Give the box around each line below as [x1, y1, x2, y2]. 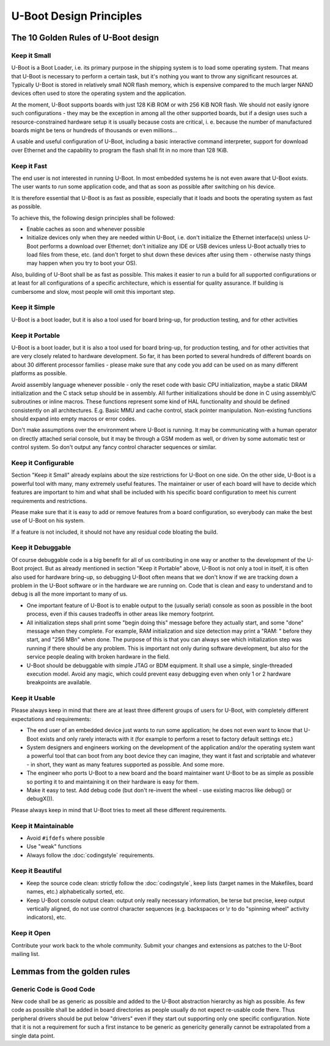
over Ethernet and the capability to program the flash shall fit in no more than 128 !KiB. [11, 146, 229, 154]
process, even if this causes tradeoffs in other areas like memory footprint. [26, 610, 215, 618]
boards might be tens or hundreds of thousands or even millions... [11, 127, 177, 134]
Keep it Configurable [11, 459, 75, 467]
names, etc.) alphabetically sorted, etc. [26, 888, 125, 895]
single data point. [11, 1032, 55, 1039]
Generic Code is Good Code [11, 985, 95, 993]
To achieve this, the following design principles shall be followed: [11, 214, 175, 222]
